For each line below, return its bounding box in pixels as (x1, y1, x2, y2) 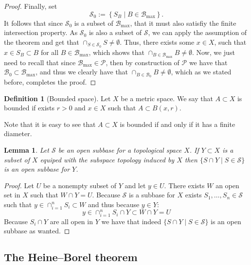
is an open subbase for (4, 164, 70, 174)
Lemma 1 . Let (4, 144, 49, 155)
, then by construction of (106, 57, 179, 67)
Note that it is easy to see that (4, 119, 96, 129)
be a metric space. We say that (121, 93, 213, 103)
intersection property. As (4, 27, 78, 37)
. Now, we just (192, 47, 235, 57)
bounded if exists (4, 103, 55, 113)
